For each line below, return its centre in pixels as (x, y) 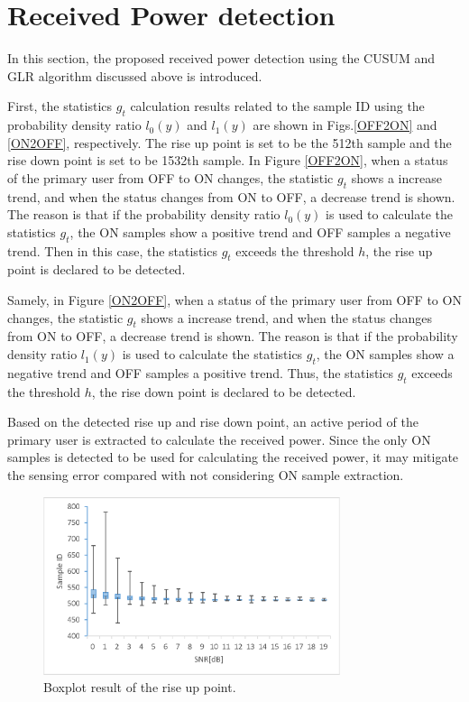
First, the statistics (60, 106)
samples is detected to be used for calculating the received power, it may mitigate (233, 457)
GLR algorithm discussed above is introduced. (135, 75)
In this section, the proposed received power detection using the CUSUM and (221, 58)
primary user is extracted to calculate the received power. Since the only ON (219, 439)
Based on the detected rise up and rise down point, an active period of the (213, 422)
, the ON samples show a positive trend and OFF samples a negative (260, 231)
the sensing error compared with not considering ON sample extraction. (206, 475)
